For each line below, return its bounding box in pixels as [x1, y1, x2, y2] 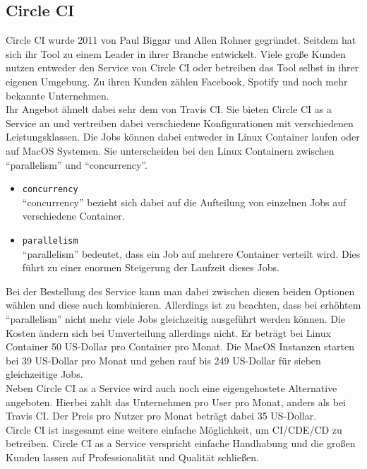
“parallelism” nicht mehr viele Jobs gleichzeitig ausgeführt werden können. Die [6, 311, 346, 326]
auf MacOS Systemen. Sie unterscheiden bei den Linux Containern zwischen [6, 143, 335, 158]
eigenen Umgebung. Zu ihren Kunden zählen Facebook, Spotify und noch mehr [6, 73, 348, 88]
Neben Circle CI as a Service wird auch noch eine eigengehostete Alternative [6, 380, 337, 395]
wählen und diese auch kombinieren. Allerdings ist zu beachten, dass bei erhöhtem [6, 297, 361, 312]
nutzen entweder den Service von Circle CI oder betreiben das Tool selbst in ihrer [6, 60, 359, 75]
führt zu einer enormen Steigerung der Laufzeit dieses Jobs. [22, 260, 279, 275]
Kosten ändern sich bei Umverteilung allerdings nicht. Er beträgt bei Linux [6, 325, 331, 340]
